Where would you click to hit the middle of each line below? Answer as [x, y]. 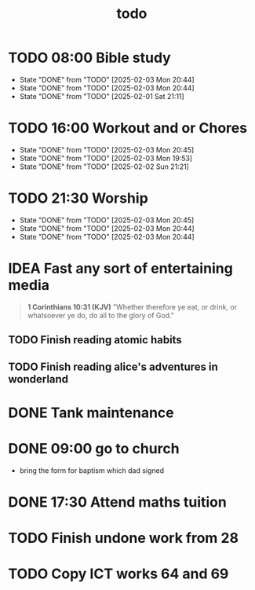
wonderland [38, 379]
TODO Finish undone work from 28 [124, 538]
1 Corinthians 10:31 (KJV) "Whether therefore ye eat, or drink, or [132, 306]
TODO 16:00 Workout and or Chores [128, 128]
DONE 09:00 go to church [94, 448]
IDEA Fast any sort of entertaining [120, 269]
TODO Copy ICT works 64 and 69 [118, 574]
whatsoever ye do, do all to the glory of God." [101, 315]
